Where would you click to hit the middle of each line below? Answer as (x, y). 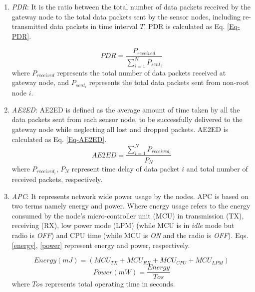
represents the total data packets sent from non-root (169, 82)
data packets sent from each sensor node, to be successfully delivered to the (127, 119)
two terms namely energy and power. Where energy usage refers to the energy (131, 206)
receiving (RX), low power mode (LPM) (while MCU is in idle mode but (123, 225)
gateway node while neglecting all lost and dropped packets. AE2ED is (120, 129)
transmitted (30, 26)
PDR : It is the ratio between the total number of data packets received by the (131, 6)
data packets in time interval (94, 26)
